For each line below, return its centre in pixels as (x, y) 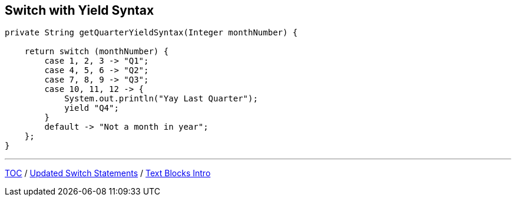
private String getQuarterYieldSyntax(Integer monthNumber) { (151, 33)
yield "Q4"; (92, 108)
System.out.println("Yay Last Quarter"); (161, 99)
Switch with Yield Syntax (80, 10)
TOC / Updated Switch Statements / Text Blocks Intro (108, 173)
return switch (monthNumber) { (97, 52)
